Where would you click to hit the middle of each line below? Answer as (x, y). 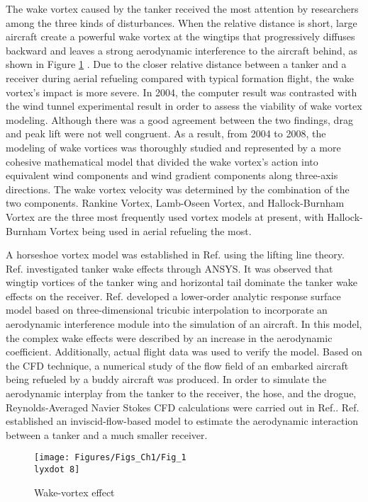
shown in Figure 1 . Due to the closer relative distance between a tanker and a (176, 64)
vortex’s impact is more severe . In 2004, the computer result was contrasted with (182, 92)
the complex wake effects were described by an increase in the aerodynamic (169, 337)
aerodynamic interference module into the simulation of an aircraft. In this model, (184, 324)
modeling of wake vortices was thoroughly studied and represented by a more (173, 147)
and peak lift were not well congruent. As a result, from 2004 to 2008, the (166, 133)
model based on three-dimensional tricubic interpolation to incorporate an (167, 310)
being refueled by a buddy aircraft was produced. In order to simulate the (166, 379)
